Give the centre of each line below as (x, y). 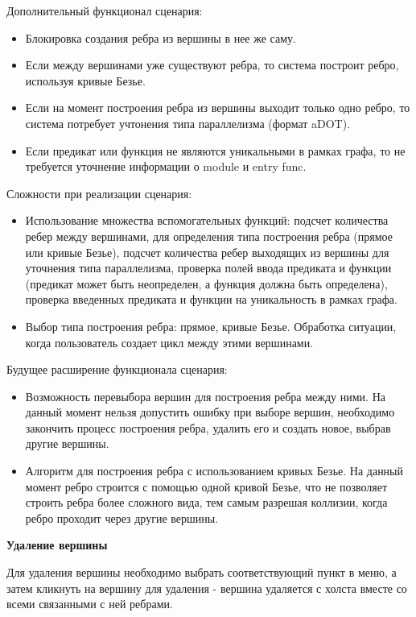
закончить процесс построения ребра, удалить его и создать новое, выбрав (208, 427)
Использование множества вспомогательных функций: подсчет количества (207, 220)
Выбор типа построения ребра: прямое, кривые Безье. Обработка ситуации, (211, 326)
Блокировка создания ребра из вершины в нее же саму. (161, 37)
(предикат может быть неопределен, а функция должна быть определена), (206, 283)
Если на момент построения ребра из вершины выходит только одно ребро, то (218, 108)
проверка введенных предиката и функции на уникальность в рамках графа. (211, 299)
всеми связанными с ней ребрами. (90, 604)
